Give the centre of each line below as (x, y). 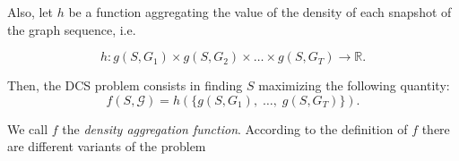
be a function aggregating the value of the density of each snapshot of (260, 12)
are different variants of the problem (107, 146)
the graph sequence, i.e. (72, 29)
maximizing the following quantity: (354, 85)
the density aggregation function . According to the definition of (235, 128)
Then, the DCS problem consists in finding (125, 85)
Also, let (30, 12)
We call (28, 128)
